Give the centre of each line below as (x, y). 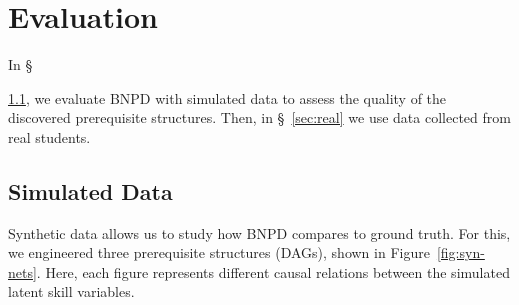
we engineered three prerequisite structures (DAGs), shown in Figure (219, 252)
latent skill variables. (71, 291)
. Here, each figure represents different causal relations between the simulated (273, 271)
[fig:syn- (460, 252)
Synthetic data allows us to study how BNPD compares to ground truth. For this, (259, 232)
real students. (49, 136)
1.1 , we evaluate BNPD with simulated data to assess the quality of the (227, 97)
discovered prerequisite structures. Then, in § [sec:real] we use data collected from (259, 117)
